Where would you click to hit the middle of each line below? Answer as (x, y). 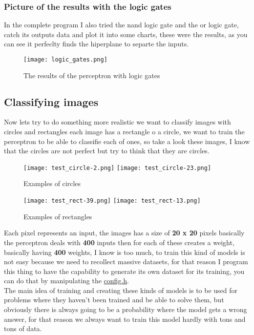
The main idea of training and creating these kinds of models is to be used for (121, 290)
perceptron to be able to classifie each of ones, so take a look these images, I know (127, 141)
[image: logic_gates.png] (65, 60)
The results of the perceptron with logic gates (92, 75)
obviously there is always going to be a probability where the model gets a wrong (126, 309)
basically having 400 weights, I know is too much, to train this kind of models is (125, 252)
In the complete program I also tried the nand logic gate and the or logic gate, (121, 25)
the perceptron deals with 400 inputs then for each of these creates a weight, (119, 242)
